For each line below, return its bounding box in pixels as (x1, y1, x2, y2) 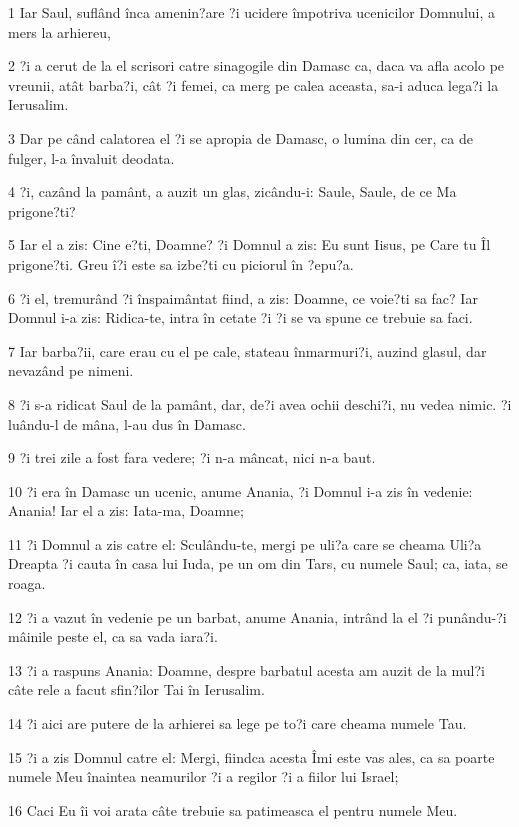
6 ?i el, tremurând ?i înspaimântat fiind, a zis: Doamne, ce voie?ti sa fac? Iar (8, 287, 478, 308)
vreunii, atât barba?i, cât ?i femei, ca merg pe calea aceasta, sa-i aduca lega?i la (8, 74, 499, 95)
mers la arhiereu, (8, 21, 111, 42)
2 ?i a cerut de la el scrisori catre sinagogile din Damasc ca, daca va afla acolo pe (8, 55, 505, 76)
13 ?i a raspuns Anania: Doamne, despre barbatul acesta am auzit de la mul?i (8, 659, 485, 680)
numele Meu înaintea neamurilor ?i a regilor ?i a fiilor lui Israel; (8, 766, 399, 787)
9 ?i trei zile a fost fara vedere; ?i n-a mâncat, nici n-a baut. (8, 447, 376, 468)
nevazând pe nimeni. (8, 360, 134, 381)
